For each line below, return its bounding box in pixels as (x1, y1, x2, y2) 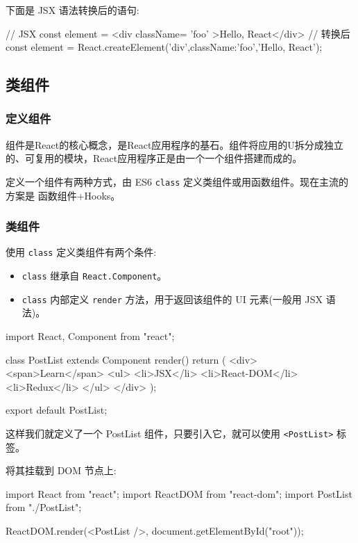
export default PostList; (6, 403, 108, 417)
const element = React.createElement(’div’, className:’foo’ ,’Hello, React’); (6, 40, 323, 54)
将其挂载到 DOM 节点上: (6, 463, 117, 478)
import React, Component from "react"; (6, 329, 175, 343)
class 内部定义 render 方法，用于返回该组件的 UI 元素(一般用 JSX (22, 291, 323, 306)
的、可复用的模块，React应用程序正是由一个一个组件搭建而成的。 (6, 151, 302, 165)
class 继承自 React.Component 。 (22, 268, 167, 283)
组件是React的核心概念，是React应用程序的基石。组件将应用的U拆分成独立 (6, 137, 343, 152)
